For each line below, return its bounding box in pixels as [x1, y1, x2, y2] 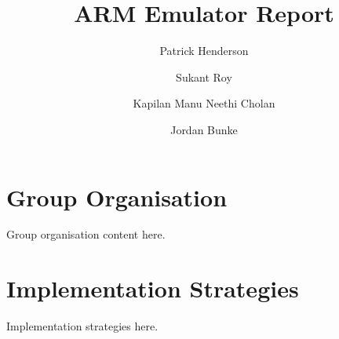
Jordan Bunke [170, 121, 238, 137]
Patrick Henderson [159, 42, 249, 59]
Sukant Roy [176, 68, 232, 85]
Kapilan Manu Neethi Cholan [133, 95, 275, 111]
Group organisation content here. [6, 226, 166, 242]
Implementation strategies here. [6, 318, 159, 334]
